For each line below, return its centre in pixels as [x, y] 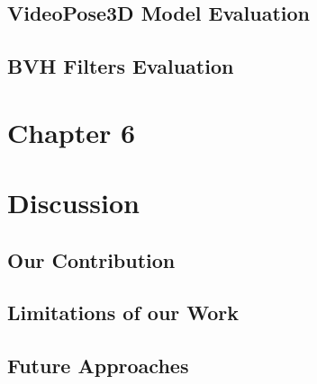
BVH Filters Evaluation [121, 66]
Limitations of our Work [123, 313]
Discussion [73, 203]
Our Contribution [91, 259]
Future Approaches [98, 366]
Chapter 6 [72, 132]
